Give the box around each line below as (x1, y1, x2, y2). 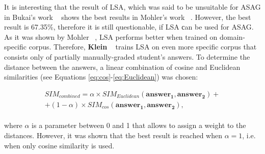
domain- (220, 31, 245, 42)
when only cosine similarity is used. (4, 140, 115, 150)
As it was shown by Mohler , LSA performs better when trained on (4, 31, 218, 42)
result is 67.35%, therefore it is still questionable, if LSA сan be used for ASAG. (4, 21, 254, 32)
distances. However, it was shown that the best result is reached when (4, 130, 222, 140)
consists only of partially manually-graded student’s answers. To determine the (4, 51, 250, 62)
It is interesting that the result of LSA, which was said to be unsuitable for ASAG (4, 2, 261, 12)
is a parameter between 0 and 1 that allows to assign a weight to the (32, 120, 246, 131)
